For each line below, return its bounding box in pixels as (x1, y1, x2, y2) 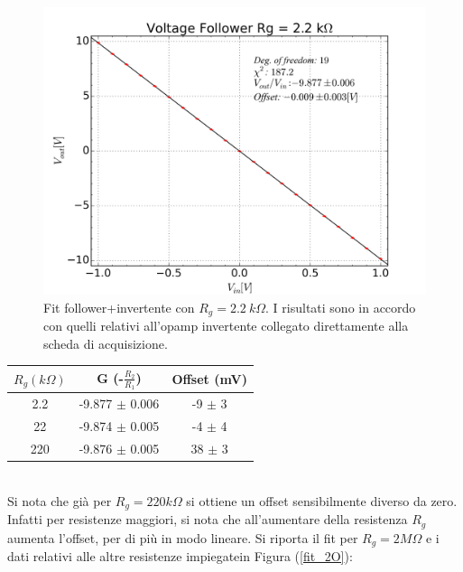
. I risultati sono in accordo (265, 297, 416, 316)
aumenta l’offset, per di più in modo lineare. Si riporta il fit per (7, 528, 358, 547)
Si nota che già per (7, 491, 112, 510)
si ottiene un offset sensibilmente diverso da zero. (186, 491, 458, 510)
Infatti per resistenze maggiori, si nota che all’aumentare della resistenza (7, 510, 408, 529)
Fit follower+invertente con (43, 297, 195, 316)
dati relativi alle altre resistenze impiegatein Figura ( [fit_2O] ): (7, 546, 353, 565)
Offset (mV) (171, 370, 247, 389)
